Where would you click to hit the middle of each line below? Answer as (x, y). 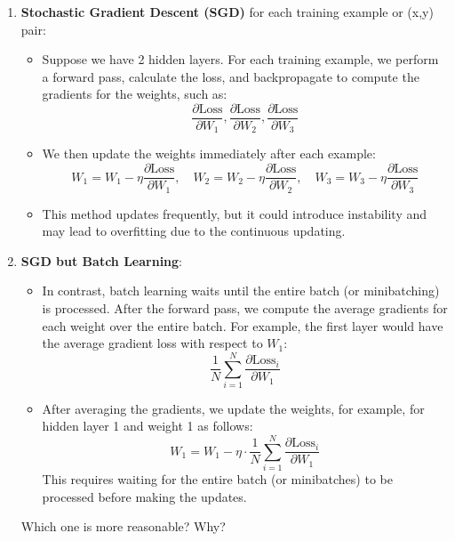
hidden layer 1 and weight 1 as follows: (148, 426)
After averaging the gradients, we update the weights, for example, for (233, 408)
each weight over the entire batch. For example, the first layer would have (243, 325)
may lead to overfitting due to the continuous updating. (194, 231)
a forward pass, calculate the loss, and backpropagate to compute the (231, 76)
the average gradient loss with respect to (152, 343)
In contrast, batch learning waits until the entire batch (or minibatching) (241, 291)
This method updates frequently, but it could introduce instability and (235, 213)
